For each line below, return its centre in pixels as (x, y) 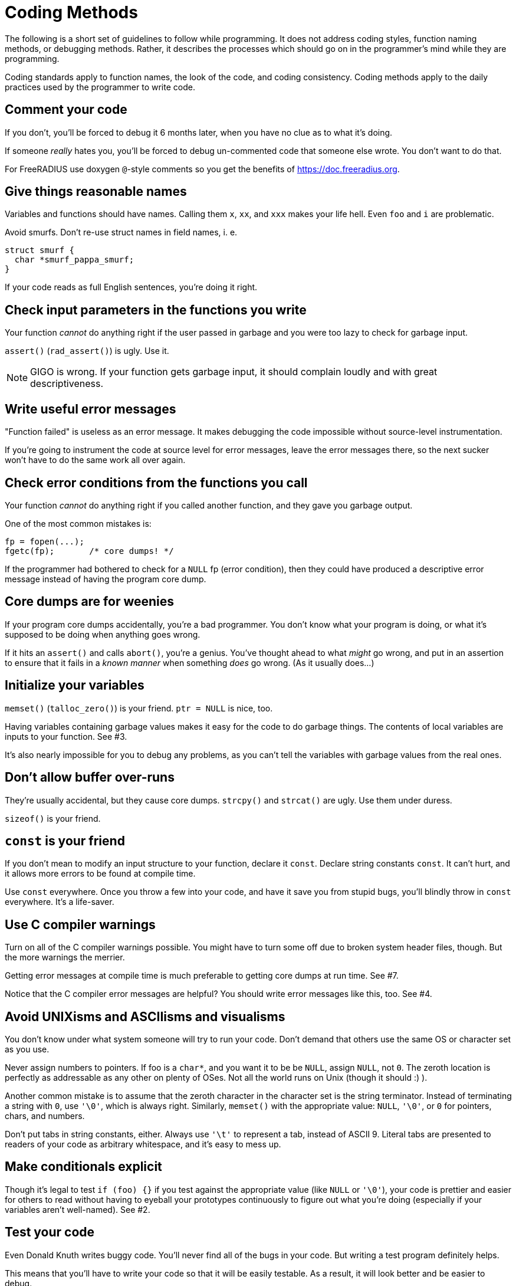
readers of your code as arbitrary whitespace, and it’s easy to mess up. (143, 1144)
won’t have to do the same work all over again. (95, 460)
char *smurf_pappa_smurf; (74, 260)
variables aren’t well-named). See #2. (78, 1209)
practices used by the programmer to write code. (100, 87)
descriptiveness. (67, 384)
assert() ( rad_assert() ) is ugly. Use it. (87, 351)
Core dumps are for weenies (90, 602)
